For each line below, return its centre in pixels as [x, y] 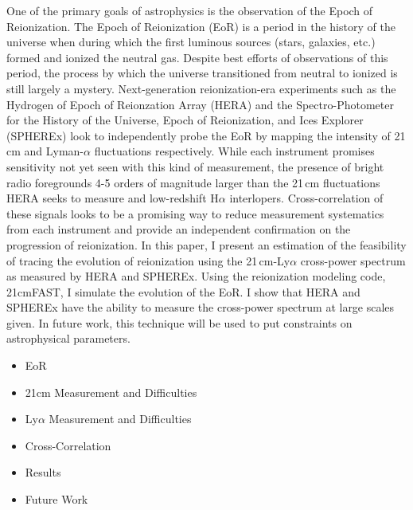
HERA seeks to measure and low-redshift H [113, 198]
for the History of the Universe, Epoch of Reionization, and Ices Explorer [185, 120]
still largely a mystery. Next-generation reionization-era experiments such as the [201, 88]
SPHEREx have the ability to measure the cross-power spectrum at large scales [201, 307]
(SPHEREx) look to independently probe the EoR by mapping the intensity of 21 [206, 135]
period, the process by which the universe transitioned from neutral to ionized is [202, 73]
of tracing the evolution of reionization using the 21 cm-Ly [148, 260]
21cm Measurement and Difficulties [111, 392]
